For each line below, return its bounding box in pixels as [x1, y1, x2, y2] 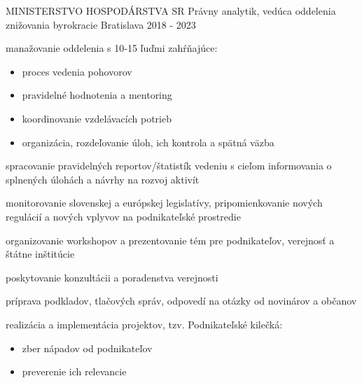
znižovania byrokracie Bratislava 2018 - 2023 [6, 17, 196, 32]
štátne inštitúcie [6, 246, 75, 261]
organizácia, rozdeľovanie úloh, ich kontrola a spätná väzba [22, 134, 274, 149]
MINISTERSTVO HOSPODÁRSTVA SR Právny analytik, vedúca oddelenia [6, 4, 336, 18]
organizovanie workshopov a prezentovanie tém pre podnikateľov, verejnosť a [6, 232, 335, 247]
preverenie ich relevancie [22, 364, 127, 379]
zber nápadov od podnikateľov [22, 340, 153, 355]
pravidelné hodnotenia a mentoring [22, 88, 172, 102]
